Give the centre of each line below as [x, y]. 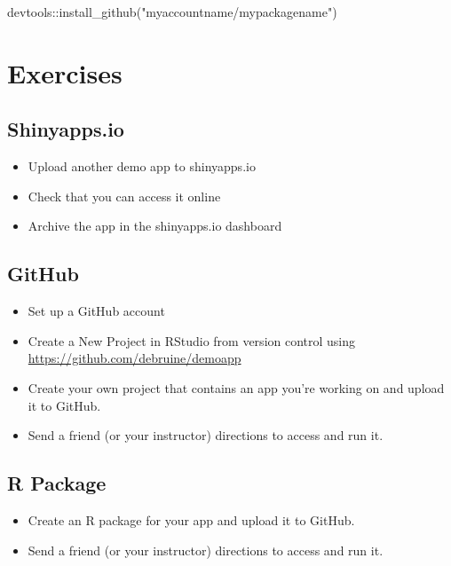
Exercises [65, 72]
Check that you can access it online [124, 196]
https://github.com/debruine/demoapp [135, 358]
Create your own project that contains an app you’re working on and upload [236, 387]
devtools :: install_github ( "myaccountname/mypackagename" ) [172, 12]
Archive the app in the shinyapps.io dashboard [155, 226]
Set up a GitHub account [96, 311]
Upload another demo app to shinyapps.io [142, 166]
